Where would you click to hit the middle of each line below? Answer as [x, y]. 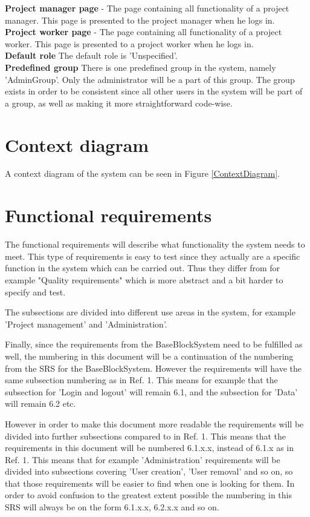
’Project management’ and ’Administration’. [86, 324]
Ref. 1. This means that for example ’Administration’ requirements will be [143, 459]
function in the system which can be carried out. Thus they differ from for [143, 268]
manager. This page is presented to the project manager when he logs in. [140, 20]
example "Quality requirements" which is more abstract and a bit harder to [144, 279]
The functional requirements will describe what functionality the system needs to [155, 244]
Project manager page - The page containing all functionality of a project [147, 8]
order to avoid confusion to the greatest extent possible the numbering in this [148, 495]
